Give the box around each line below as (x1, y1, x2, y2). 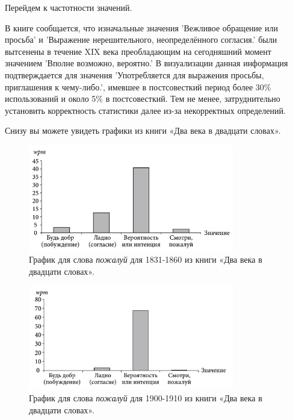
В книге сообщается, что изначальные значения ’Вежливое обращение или (5, 21, 278, 34)
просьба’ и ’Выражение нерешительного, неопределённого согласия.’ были (5, 33, 277, 46)
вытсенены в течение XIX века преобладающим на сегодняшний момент (5, 45, 271, 57)
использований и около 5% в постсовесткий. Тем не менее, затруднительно (5, 92, 280, 105)
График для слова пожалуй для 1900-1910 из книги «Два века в (29, 391, 262, 404)
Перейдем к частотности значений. (5, 1, 132, 13)
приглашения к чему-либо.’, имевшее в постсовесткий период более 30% (5, 80, 271, 93)
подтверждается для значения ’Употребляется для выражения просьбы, (5, 68, 264, 81)
